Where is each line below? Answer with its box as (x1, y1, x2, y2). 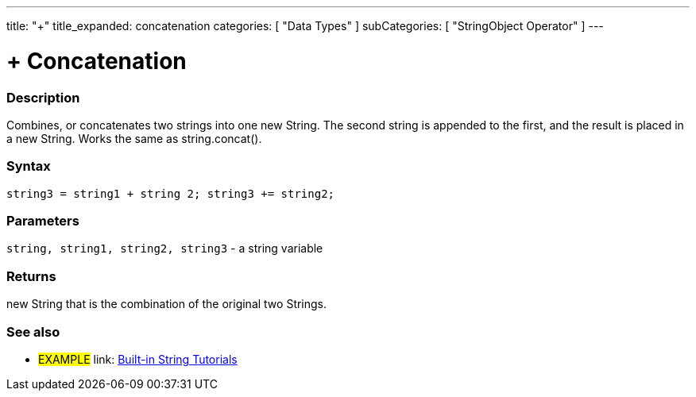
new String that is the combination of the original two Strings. (6, 297, 327, 311)
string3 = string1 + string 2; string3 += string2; (6, 187, 335, 200)
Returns (6, 268, 56, 284)
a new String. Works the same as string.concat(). (6, 131, 262, 145)
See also (6, 323, 60, 340)
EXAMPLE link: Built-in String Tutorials (38, 352, 238, 366)
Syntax (6, 158, 51, 175)
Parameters (6, 213, 79, 229)
